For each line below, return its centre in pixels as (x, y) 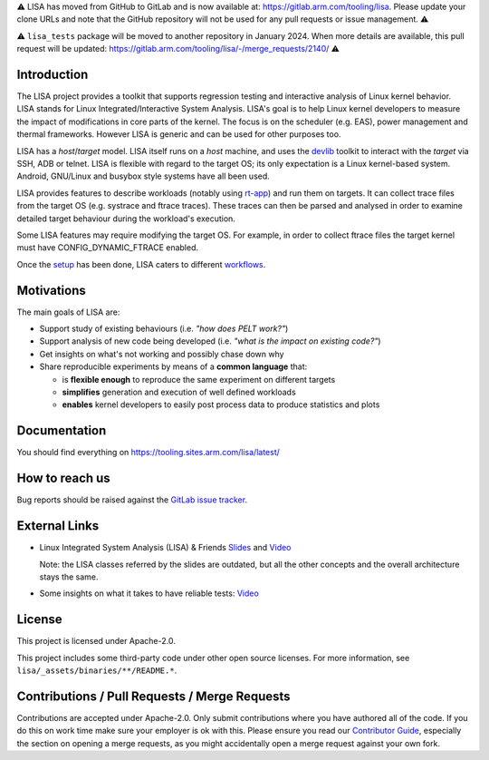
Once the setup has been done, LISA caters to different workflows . (141, 264)
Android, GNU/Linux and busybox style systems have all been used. (144, 176)
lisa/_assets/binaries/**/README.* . (97, 670)
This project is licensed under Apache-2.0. (96, 641)
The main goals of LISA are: (68, 312)
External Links (58, 526)
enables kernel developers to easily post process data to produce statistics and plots (221, 404)
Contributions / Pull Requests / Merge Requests (153, 696)
